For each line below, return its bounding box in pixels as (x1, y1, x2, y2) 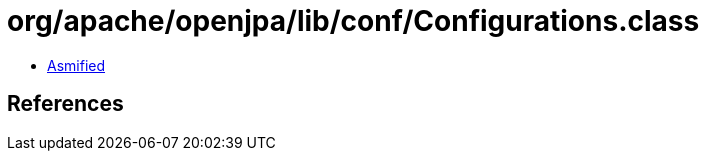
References (7, 91, 124, 117)
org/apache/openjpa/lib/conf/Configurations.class (7, 4, 700, 38)
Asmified (47, 56, 106, 74)
